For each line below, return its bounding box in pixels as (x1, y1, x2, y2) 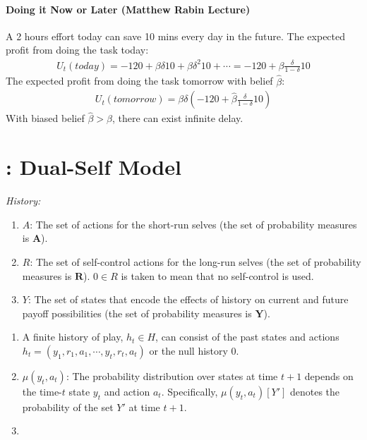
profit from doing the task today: (6, 42, 149, 57)
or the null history (149, 343, 228, 357)
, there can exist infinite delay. (112, 111, 243, 126)
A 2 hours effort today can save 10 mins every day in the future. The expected (6, 28, 346, 43)
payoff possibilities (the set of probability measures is (22, 305, 252, 320)
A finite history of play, (22, 329, 124, 344)
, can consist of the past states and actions (155, 329, 339, 344)
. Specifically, (161, 384, 218, 398)
